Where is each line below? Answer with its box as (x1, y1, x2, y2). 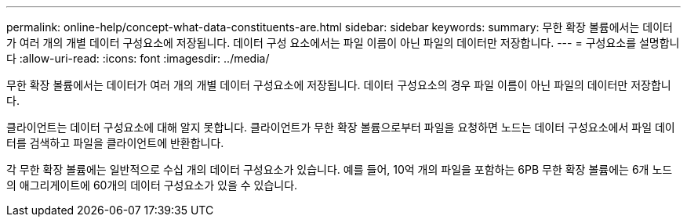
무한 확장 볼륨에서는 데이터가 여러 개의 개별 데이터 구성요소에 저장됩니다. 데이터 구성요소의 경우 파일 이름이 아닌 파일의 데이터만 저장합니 (6, 78, 671, 92)
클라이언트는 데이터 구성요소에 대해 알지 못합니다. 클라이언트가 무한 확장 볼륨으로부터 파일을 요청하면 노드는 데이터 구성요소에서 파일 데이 (6, 120, 675, 134)
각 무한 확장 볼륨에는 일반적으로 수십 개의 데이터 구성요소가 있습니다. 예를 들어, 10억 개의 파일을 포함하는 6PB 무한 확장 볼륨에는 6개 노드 (6, 163, 673, 176)
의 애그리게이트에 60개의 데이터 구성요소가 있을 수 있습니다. (6, 178, 298, 192)
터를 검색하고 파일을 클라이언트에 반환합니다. (6, 136, 224, 149)
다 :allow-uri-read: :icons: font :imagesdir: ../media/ (6, 52, 270, 65)
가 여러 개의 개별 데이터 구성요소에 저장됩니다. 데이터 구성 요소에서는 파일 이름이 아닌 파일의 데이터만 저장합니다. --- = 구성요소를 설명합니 (6, 36, 680, 49)
